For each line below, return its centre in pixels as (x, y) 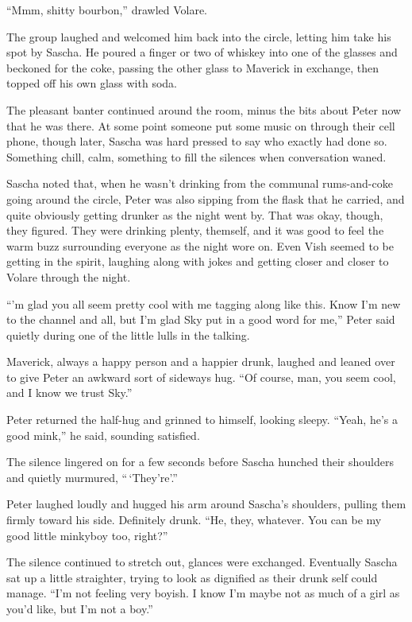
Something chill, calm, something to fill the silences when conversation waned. (196, 156)
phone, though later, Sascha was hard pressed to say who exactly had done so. (197, 141)
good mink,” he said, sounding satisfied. (103, 435)
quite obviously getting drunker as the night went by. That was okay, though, (195, 214)
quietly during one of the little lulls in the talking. (128, 334)
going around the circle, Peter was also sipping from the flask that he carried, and (206, 198)
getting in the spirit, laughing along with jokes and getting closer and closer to (198, 261)
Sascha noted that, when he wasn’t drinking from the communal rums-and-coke (200, 183)
